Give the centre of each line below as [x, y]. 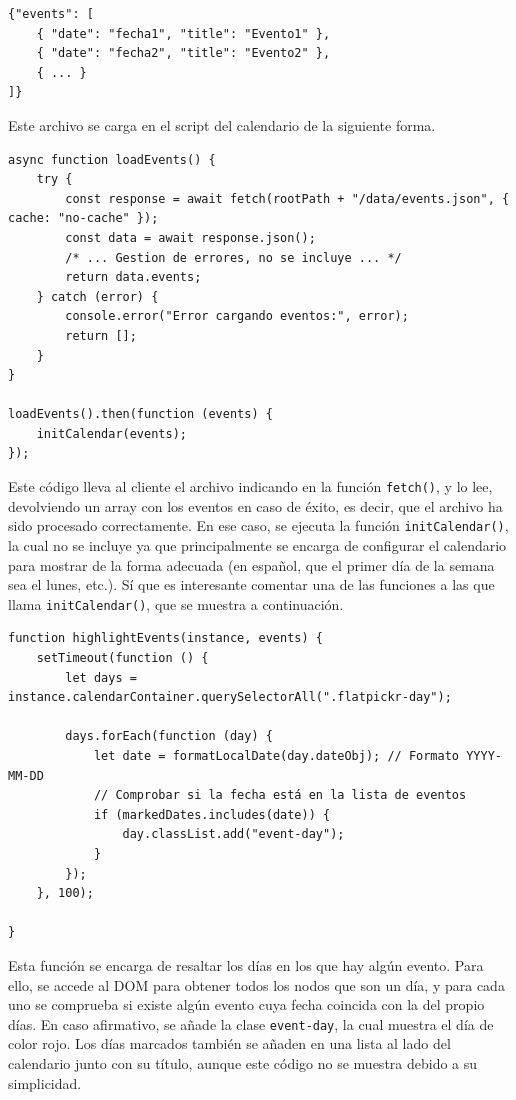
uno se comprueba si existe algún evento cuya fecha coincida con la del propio [246, 1004]
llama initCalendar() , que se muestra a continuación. [176, 603]
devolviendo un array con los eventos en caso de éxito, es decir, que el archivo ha [255, 505]
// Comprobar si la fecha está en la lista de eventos [280, 795]
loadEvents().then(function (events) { [140, 414]
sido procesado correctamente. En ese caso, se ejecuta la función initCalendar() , [258, 525]
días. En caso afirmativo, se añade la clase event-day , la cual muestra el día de [251, 1023]
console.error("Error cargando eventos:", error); [237, 316]
